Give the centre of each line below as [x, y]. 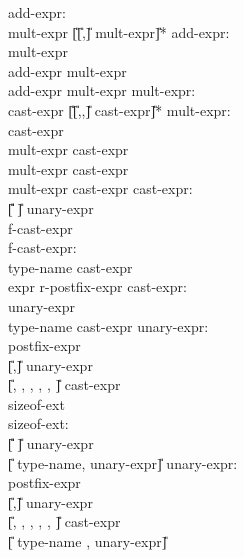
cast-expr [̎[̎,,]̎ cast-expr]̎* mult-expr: [119, 109]
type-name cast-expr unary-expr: [108, 325]
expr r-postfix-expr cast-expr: [97, 286]
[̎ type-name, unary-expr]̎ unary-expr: [123, 462]
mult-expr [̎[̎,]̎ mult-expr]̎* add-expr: [119, 31]
